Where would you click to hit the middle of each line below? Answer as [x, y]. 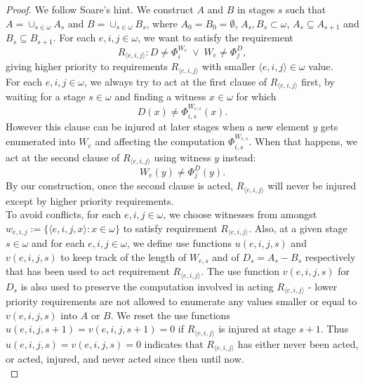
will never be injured [312, 186]
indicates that [174, 343]
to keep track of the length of [124, 256]
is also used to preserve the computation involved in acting [147, 286]
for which [256, 96]
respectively [330, 256]
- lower [323, 286]
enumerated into [41, 141]
